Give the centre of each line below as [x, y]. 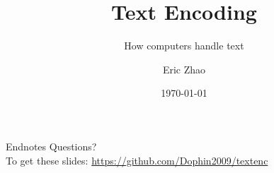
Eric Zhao [184, 69]
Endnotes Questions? [51, 146]
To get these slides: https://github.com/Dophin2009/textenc [137, 160]
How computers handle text [184, 46]
